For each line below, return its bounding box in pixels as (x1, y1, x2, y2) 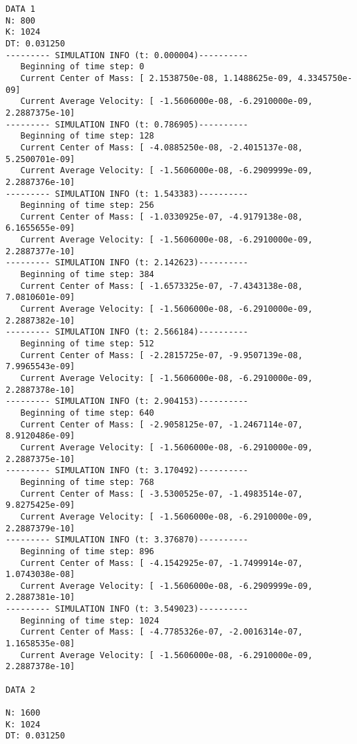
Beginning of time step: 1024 (20, 615, 159, 626)
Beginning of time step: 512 (20, 339, 154, 349)
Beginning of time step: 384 (20, 269, 154, 280)
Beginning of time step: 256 (20, 200, 154, 211)
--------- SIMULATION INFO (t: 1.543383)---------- (6, 188, 248, 199)
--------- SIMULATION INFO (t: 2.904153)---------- (6, 396, 248, 407)
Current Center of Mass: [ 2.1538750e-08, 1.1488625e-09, (20, 73, 293, 83)
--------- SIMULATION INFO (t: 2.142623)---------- (6, 258, 248, 268)
